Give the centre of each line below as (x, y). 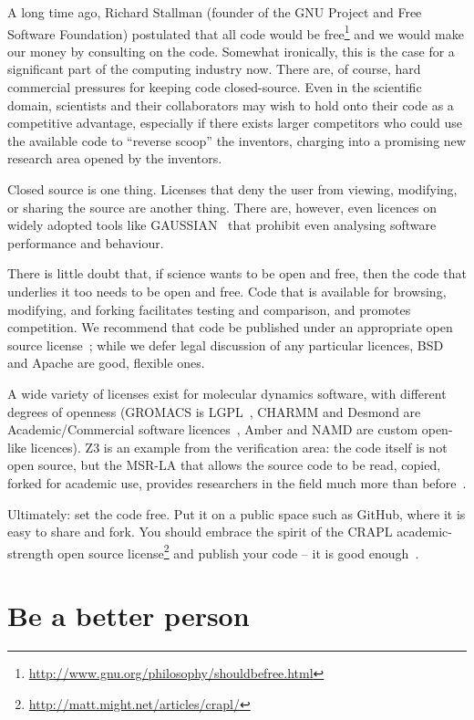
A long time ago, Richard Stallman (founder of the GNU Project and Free (215, 12)
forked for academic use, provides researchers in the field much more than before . (237, 482)
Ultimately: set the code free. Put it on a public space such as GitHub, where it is (237, 513)
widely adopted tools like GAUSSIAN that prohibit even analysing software (222, 225)
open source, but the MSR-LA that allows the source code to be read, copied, (224, 465)
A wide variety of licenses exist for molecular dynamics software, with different (227, 393)
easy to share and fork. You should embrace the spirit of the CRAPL (200, 532)
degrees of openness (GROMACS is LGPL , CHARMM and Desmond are (214, 411)
